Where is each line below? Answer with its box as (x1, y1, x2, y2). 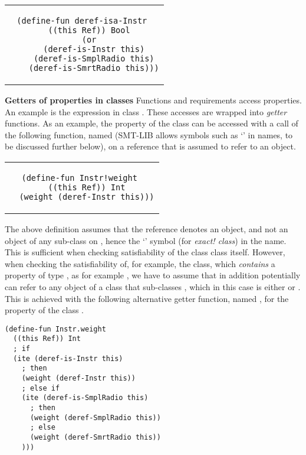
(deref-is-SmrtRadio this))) (28, 63, 159, 73)
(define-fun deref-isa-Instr (17, 16, 147, 25)
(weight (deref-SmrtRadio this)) (29, 433, 161, 441)
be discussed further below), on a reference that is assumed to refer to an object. (5, 140, 296, 152)
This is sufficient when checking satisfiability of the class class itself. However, (5, 246, 285, 258)
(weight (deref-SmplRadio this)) (29, 413, 161, 422)
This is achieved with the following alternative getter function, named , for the (5, 292, 289, 304)
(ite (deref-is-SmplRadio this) (21, 394, 149, 402)
